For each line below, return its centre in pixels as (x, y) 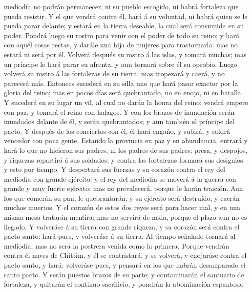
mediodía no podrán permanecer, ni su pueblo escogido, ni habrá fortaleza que (121, 6)
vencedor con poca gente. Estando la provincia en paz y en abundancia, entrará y (126, 140)
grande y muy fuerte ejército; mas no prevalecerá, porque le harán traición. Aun (124, 188)
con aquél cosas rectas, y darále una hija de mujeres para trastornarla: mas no (121, 45)
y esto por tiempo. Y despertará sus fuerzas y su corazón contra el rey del (115, 169)
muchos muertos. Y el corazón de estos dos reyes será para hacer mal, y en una (122, 207)
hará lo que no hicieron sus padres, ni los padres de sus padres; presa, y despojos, (126, 150)
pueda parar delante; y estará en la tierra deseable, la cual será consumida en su (124, 26)
